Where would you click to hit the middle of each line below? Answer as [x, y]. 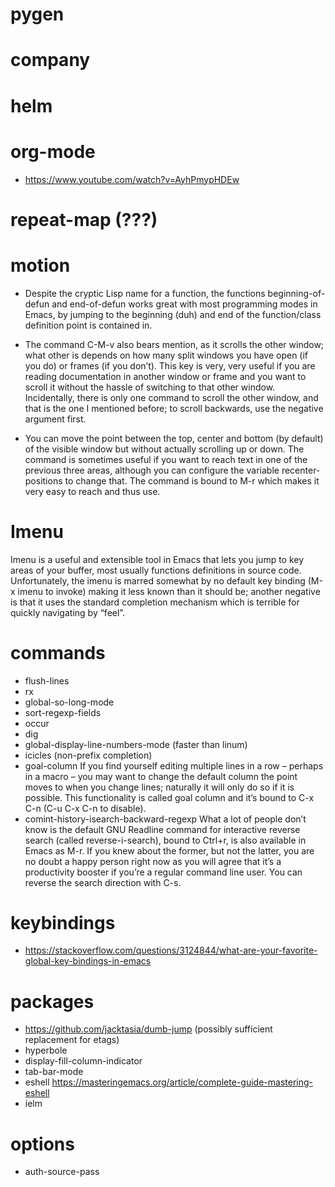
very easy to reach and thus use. [92, 491]
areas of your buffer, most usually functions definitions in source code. [156, 570]
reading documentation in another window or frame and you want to [165, 376]
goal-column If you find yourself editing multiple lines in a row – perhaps [174, 765]
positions [43, 480]
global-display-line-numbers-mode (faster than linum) [136, 744]
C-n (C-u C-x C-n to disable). [85, 808]
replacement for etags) [72, 1040]
